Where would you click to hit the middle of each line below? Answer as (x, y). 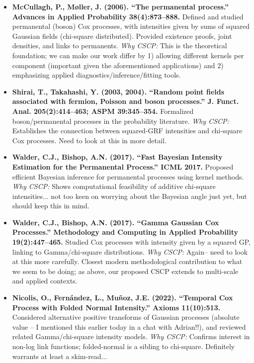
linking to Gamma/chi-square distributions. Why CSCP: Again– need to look (130, 251)
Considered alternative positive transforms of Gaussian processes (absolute (126, 317)
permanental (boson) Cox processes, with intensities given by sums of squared (131, 26)
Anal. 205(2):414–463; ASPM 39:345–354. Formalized (103, 111)
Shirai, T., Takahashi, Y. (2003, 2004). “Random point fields (118, 91)
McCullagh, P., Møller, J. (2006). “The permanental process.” (120, 6)
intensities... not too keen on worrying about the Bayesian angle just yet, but (129, 196)
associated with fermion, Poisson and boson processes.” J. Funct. (126, 101)
